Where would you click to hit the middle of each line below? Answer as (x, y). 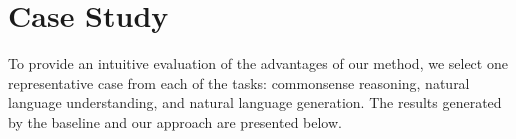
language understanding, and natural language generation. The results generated (255, 102)
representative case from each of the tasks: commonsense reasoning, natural (239, 82)
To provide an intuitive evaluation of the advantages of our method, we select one (258, 63)
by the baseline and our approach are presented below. (175, 121)
